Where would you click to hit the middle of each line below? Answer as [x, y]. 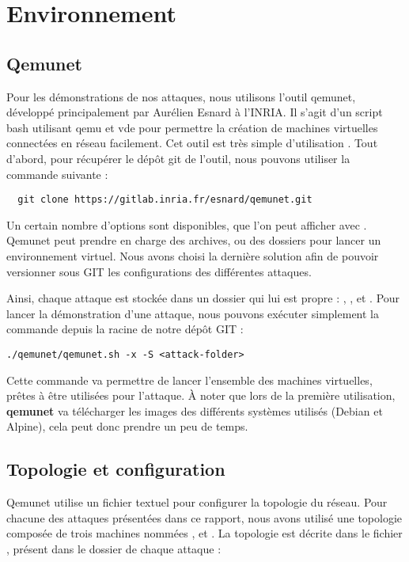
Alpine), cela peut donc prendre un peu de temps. [127, 426]
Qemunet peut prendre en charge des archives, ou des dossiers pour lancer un [194, 240]
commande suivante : [57, 174]
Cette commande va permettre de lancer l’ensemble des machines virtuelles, [189, 380]
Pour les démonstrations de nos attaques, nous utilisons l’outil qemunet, [181, 96]
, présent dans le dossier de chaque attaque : [114, 548]
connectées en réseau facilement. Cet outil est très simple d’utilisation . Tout [192, 143]
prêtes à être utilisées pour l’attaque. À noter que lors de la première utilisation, [201, 395]
